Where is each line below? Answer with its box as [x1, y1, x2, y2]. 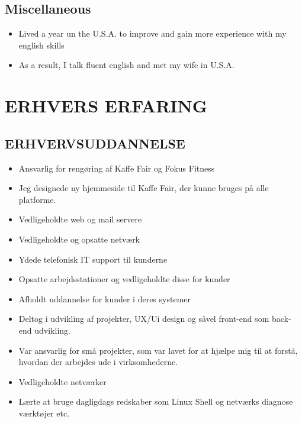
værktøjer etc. [18, 406, 70, 419]
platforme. [18, 193, 56, 205]
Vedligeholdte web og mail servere [18, 213, 142, 225]
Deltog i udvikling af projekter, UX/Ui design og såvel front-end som [18, 312, 269, 325]
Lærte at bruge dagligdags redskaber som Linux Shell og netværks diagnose [18, 395, 293, 408]
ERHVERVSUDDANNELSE [5, 134, 185, 152]
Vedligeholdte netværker [18, 375, 107, 388]
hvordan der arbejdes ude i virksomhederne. [18, 356, 178, 368]
